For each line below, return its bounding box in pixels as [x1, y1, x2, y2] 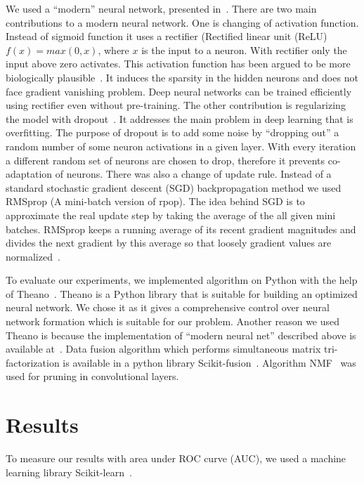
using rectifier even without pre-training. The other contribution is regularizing [6, 98, 346, 112]
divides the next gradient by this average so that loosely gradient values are [6, 235, 332, 250]
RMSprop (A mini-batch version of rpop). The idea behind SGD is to [6, 194, 305, 209]
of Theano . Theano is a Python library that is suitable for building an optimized [6, 286, 358, 301]
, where [98, 42, 129, 57]
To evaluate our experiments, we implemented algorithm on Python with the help [6, 273, 358, 287]
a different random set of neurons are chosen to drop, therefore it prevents [6, 152, 325, 167]
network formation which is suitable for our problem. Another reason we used [6, 314, 340, 329]
